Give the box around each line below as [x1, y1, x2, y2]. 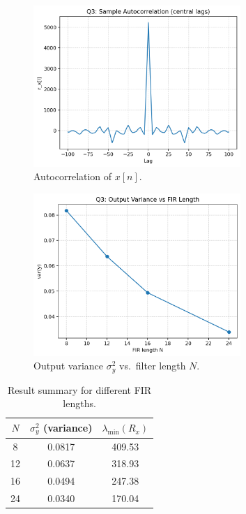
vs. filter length [119, 358, 186, 373]
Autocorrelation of [33, 169, 112, 184]
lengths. [63, 396, 96, 411]
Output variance [33, 358, 104, 373]
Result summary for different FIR [8, 382, 152, 397]
